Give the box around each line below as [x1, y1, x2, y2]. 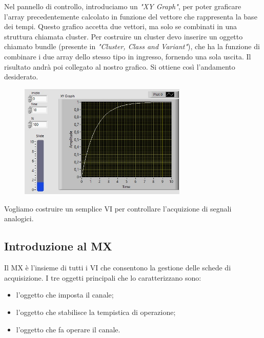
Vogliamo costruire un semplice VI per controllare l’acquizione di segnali [4, 203, 232, 214]
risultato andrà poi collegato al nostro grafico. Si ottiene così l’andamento [4, 61, 235, 72]
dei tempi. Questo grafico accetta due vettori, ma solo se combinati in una [4, 21, 237, 32]
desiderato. [4, 71, 38, 82]
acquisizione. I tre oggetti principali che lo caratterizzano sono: [4, 272, 201, 283]
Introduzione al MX [4, 238, 112, 254]
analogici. [4, 213, 34, 224]
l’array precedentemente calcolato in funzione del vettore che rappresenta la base [4, 11, 257, 22]
